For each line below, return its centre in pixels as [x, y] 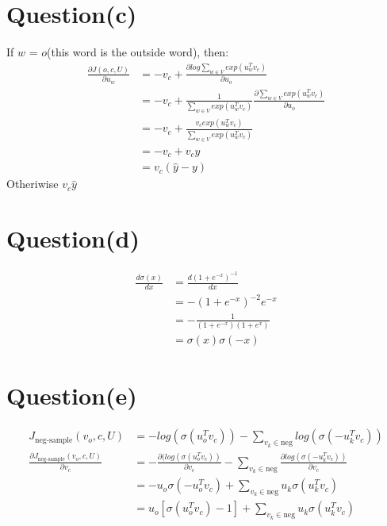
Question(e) [72, 395]
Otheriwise [33, 184]
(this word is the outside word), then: [138, 52]
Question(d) [73, 238]
